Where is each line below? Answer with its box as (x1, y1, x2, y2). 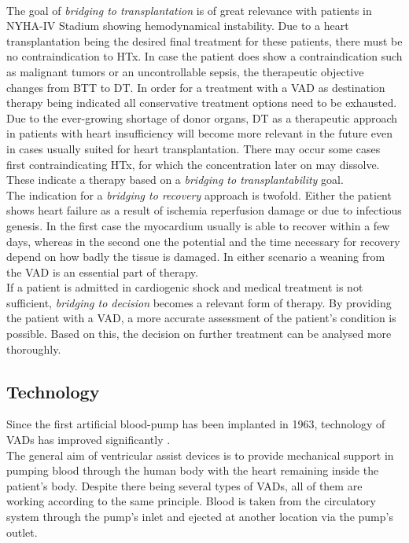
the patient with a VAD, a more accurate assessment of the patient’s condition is (6, 310, 396, 326)
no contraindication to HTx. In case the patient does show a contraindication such (6, 48, 403, 64)
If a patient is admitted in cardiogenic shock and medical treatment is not (6, 279, 363, 295)
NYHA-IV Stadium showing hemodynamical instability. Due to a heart (6, 17, 349, 34)
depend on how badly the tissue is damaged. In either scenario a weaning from (6, 248, 385, 265)
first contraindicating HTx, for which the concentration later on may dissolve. (6, 156, 380, 172)
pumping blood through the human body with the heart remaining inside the (6, 462, 379, 479)
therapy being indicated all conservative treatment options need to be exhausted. (6, 94, 397, 111)
